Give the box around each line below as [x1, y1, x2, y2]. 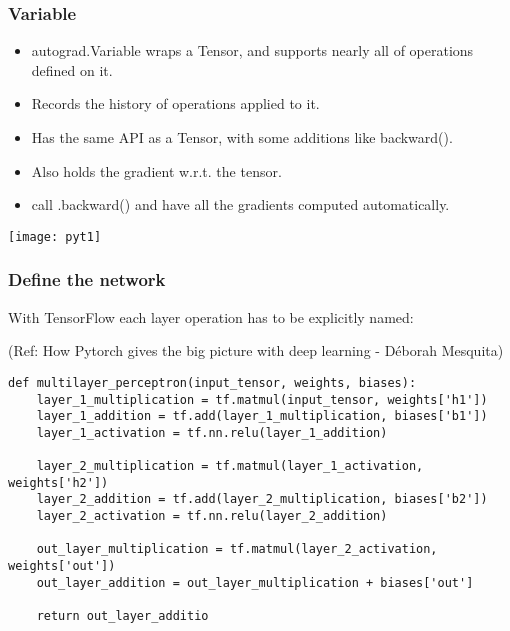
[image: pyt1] [8, 229, 102, 244]
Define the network [8, 267, 166, 292]
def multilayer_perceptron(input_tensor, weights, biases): [8, 375, 417, 390]
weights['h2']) [8, 475, 109, 490]
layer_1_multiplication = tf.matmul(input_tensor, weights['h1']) [36, 392, 488, 407]
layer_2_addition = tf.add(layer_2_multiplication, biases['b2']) [36, 492, 488, 507]
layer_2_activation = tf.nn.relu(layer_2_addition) [36, 509, 388, 524]
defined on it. [31, 59, 113, 80]
